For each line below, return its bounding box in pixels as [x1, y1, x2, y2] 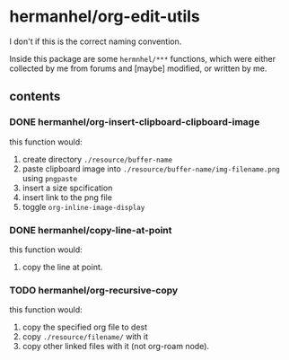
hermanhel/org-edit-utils [9, 6, 200, 27]
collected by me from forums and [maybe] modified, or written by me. [9, 63, 267, 74]
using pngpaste [22, 172, 78, 183]
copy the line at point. [22, 261, 103, 272]
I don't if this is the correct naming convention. [9, 36, 182, 47]
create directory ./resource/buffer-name [22, 154, 173, 164]
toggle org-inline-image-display [22, 201, 145, 212]
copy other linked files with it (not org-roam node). [22, 341, 209, 352]
